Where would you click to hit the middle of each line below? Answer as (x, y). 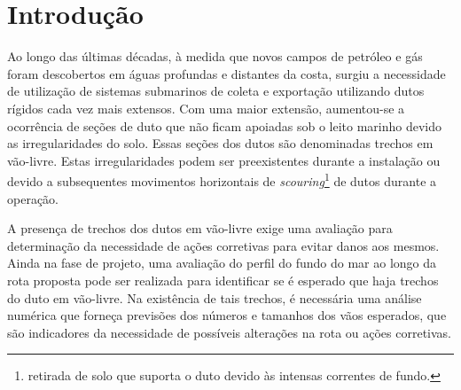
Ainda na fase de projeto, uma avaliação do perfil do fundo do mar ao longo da (222, 263)
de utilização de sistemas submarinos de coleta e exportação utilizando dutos (216, 91)
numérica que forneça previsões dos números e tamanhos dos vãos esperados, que (227, 315)
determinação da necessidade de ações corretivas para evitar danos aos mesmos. (223, 245)
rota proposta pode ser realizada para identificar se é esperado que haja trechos (223, 280)
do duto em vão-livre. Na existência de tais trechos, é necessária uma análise (215, 297)
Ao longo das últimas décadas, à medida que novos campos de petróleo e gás (215, 56)
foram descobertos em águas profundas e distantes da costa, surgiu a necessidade (227, 73)
